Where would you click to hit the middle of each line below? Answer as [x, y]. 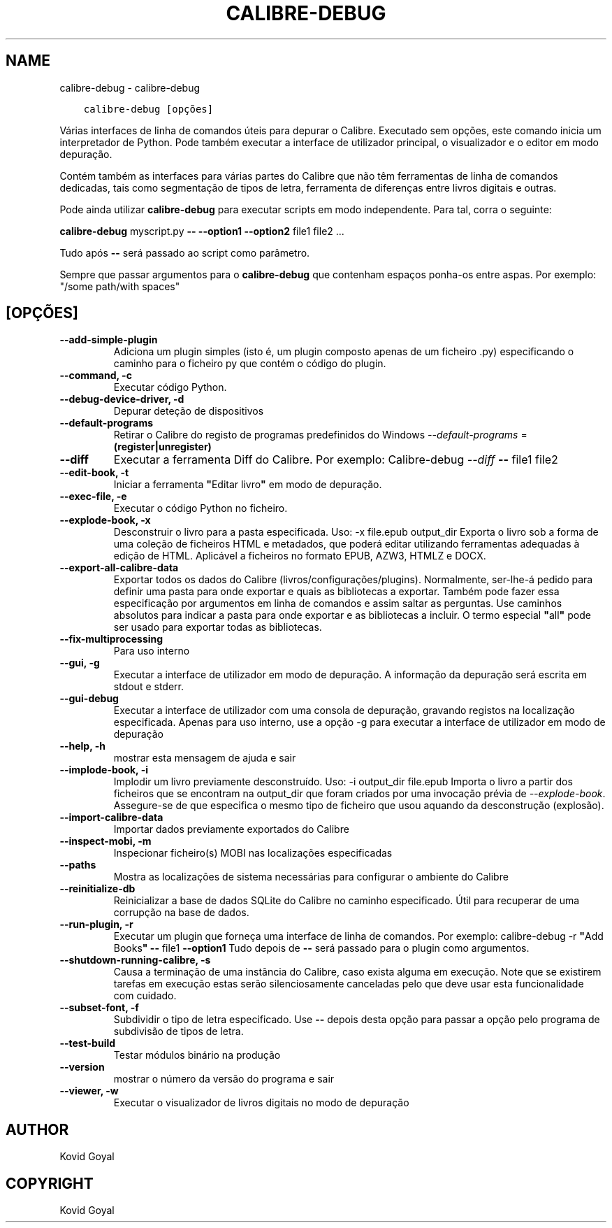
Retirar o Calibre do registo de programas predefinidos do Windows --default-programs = [320, 435]
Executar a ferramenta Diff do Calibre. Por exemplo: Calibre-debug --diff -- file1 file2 [336, 460]
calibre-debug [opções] [148, 109]
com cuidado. [145, 996]
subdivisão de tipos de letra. [178, 1031]
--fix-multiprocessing [111, 639]
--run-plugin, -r [96, 924]
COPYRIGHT [50, 1183]
